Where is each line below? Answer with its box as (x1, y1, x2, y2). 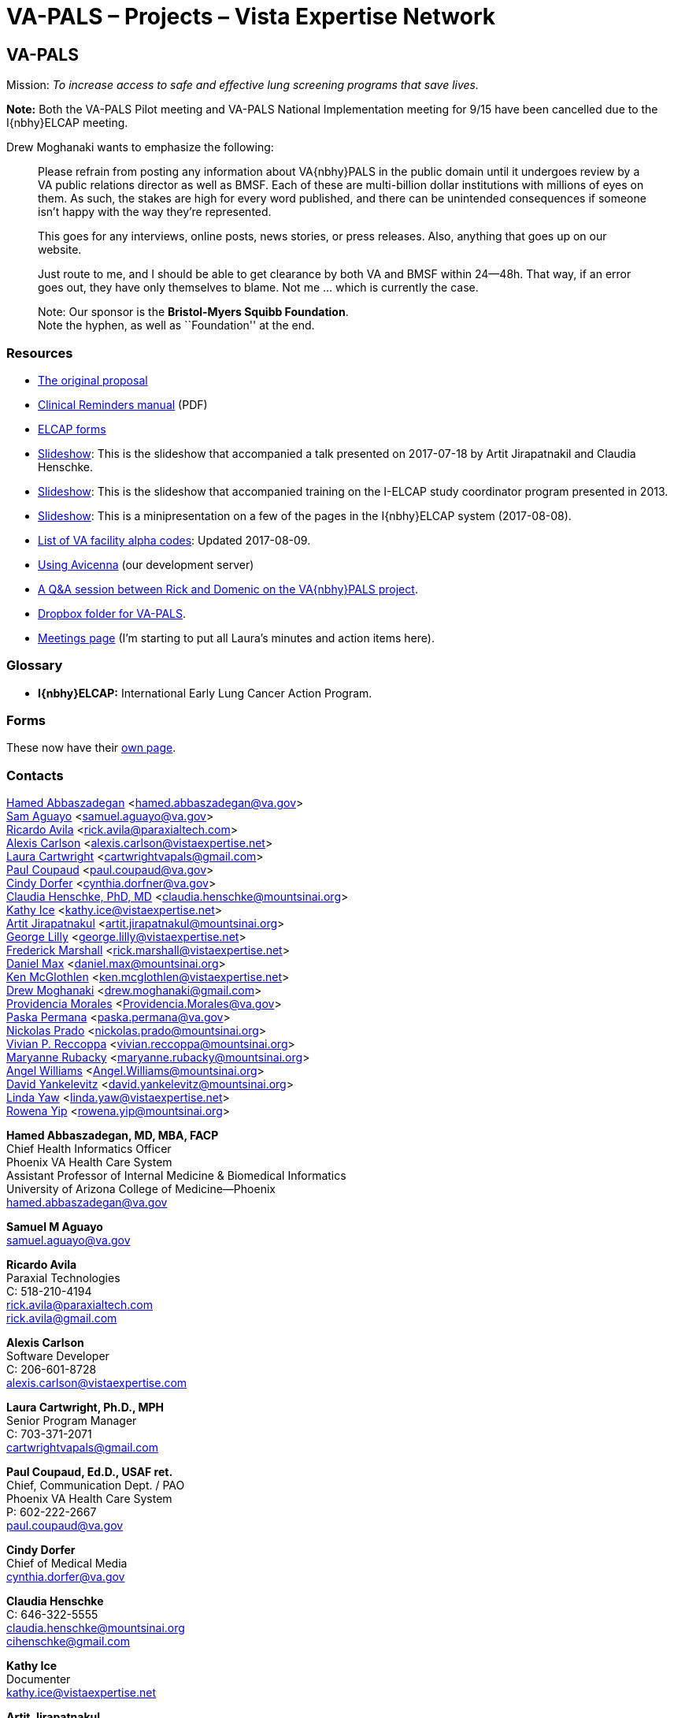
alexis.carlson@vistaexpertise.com (6, 1376, 187, 1390)
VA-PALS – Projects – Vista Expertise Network (6, 3, 495, 30)
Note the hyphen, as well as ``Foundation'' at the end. (38, 318, 315, 333)
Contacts (6, 767, 64, 783)
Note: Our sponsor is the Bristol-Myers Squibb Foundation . (38, 305, 349, 319)
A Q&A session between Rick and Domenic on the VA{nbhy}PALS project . (38, 582, 418, 596)
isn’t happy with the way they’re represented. (38, 205, 272, 219)
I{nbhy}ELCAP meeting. (6, 116, 128, 130)
